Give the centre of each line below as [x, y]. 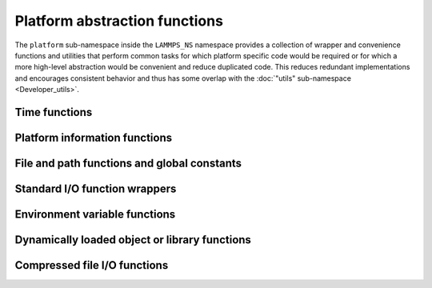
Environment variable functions [95, 214]
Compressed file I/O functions [92, 265]
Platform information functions [94, 137]
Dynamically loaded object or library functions [133, 240]
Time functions [54, 112]
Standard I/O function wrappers [96, 188]
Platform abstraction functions [119, 21]
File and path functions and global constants [128, 163]
